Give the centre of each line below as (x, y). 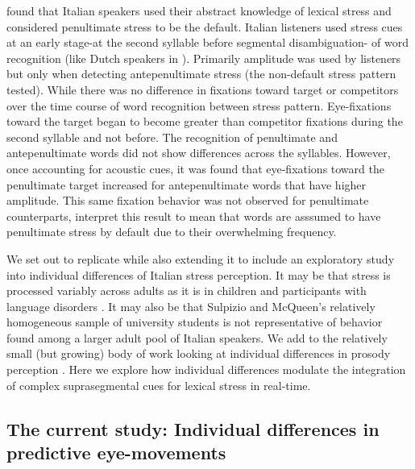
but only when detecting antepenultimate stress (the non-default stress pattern (201, 74)
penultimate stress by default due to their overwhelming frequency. (172, 232)
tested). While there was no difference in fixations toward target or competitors (203, 89)
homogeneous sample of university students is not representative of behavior (195, 322)
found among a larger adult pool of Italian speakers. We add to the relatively (197, 337)
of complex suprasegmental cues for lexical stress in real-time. (159, 385)
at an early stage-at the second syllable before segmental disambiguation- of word (208, 42)
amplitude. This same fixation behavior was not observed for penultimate (188, 200)
